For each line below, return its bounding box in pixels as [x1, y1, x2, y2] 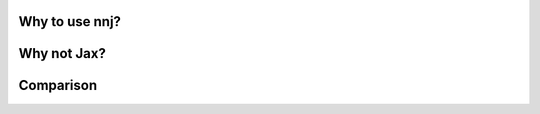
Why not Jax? [18, 45, 107, 62]
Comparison [18, 77, 98, 94]
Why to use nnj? [18, 13, 122, 30]
